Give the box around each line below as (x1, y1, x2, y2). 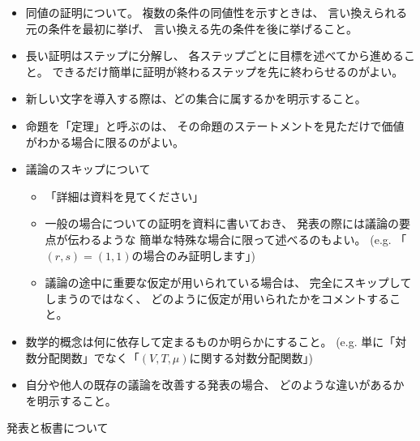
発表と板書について (6, 419, 109, 436)
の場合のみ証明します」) (131, 246, 256, 263)
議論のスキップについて (25, 161, 151, 178)
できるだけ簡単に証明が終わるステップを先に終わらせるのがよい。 (52, 62, 404, 79)
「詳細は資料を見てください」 (45, 187, 204, 204)
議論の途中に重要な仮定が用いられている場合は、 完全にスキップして (45, 274, 412, 291)
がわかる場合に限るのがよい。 (25, 133, 185, 150)
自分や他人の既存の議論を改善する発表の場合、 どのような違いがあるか (25, 376, 405, 393)
